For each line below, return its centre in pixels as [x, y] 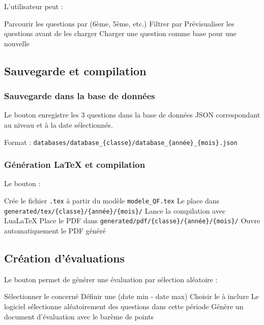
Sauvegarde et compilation [75, 70]
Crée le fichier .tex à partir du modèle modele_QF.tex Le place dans [112, 201]
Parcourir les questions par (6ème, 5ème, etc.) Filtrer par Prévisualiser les [119, 23]
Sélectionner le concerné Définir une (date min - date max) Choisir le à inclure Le [131, 296]
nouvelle [17, 43]
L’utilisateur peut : [34, 6]
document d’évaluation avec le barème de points [79, 316]
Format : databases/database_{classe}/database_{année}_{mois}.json [121, 142]
